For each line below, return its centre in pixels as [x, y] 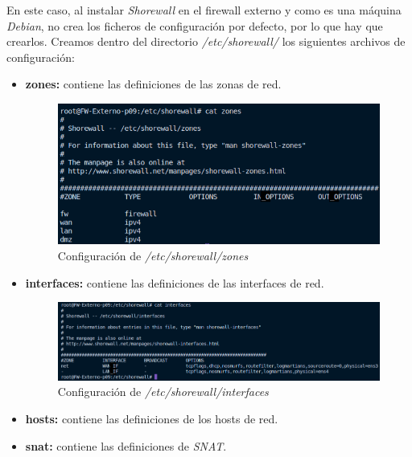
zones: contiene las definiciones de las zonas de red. [153, 84]
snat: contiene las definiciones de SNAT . [126, 445]
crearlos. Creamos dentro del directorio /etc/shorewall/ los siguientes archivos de [206, 41]
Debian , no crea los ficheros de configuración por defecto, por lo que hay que [195, 25]
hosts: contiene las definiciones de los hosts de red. [152, 419]
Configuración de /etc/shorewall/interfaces [163, 392]
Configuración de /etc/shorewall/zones [153, 255]
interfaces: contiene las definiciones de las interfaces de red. [175, 282]
